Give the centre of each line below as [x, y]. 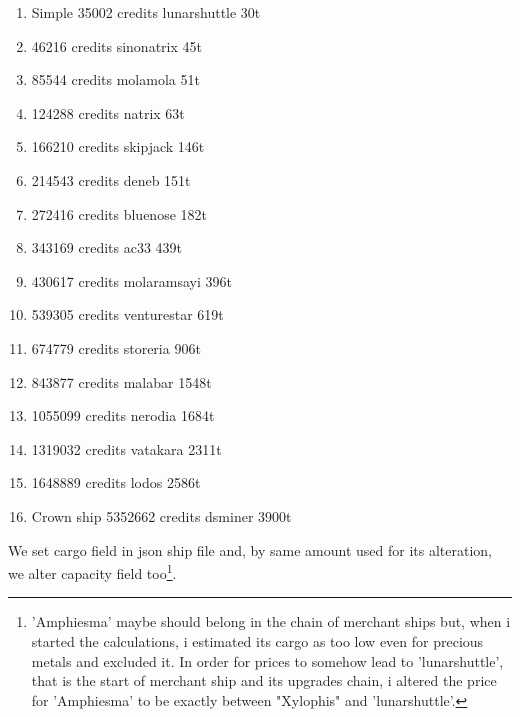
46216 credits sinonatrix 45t [116, 45]
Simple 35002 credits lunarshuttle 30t [146, 12]
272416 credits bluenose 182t [119, 213]
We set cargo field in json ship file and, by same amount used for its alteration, [250, 549]
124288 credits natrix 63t [108, 112]
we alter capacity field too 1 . [92, 571]
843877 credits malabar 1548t [121, 381]
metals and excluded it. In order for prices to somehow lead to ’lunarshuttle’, [267, 660]
